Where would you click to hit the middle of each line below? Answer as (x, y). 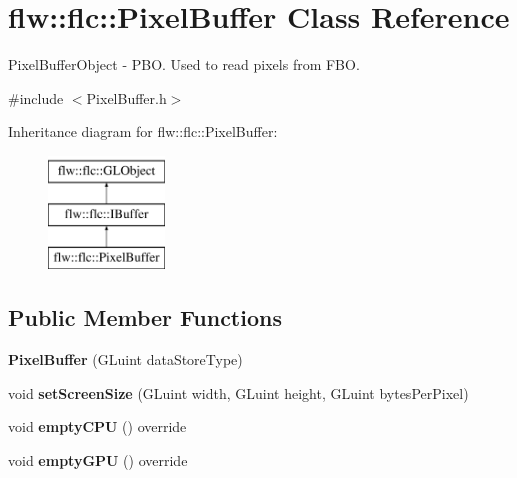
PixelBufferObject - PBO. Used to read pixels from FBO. (184, 64)
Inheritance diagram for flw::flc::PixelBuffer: (143, 131)
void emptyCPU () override (97, 426)
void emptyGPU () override (98, 459)
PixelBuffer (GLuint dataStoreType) (125, 359)
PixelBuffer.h (126, 97)
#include (36, 97)
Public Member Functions (145, 317)
